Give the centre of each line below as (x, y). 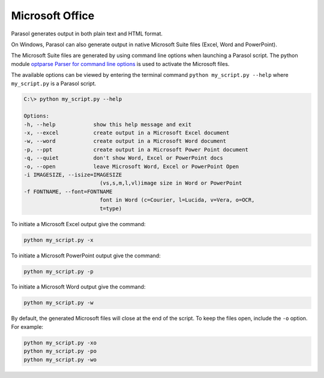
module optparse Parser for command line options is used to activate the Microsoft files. (120, 64)
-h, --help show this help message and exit (108, 124)
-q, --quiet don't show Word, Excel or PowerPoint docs (123, 158)
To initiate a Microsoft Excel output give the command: (79, 224)
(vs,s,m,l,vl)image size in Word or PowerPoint (171, 183)
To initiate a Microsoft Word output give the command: (78, 287)
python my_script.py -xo (60, 343)
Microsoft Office (53, 16)
